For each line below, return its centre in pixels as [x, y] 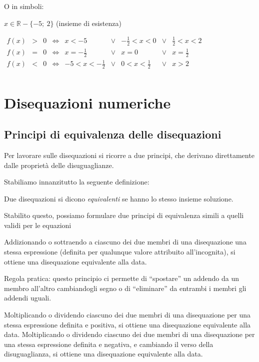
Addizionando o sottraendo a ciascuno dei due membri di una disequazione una [125, 242]
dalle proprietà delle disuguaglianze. [59, 165]
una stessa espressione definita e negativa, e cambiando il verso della [109, 344]
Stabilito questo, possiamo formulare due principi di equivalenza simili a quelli [124, 215]
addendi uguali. [28, 298]
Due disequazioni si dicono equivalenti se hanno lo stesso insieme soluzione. [119, 198]
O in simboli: [24, 6]
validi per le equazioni [38, 225]
